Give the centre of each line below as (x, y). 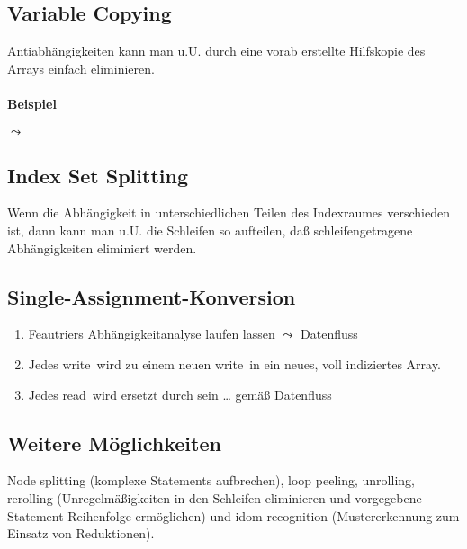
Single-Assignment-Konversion (152, 296)
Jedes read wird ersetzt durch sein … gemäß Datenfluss (180, 394)
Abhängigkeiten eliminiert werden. (102, 248)
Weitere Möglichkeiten (114, 443)
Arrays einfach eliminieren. (81, 68)
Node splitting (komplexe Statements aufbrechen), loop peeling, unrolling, (211, 480)
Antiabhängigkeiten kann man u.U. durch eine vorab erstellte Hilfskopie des (216, 51)
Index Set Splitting (98, 175)
